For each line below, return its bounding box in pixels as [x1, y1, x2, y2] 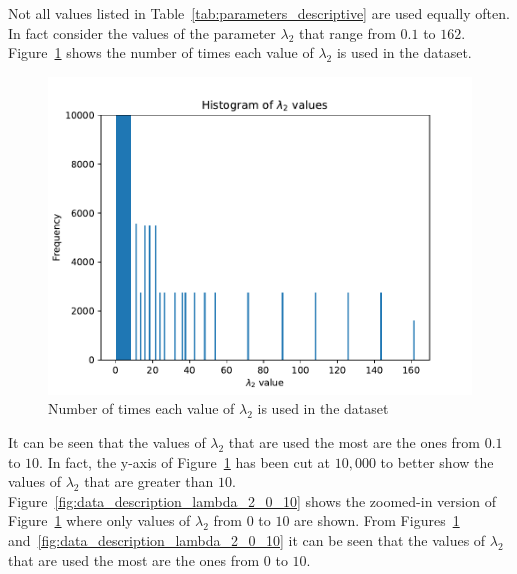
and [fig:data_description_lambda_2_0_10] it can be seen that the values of [8, 529, 486, 550]
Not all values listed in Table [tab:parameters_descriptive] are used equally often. [8, 3, 510, 23]
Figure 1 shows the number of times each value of [8, 42, 314, 63]
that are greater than [84, 471, 214, 492]
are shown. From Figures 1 [294, 510, 460, 531]
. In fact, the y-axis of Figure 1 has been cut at [39, 451, 330, 472]
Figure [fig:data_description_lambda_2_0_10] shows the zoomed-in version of [8, 490, 496, 511]
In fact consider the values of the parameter [8, 22, 276, 43]
